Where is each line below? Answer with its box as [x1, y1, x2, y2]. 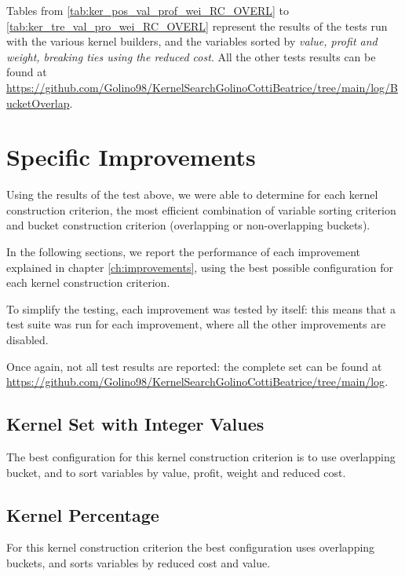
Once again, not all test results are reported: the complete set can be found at [6, 358, 382, 374]
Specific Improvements [6, 141, 256, 173]
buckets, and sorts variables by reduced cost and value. [6, 555, 271, 570]
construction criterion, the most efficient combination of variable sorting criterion [6, 201, 396, 218]
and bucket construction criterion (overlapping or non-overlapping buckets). [6, 217, 370, 233]
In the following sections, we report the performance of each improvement [6, 244, 361, 260]
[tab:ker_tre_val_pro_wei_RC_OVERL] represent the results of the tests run [6, 17, 388, 34]
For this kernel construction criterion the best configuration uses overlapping [6, 539, 375, 556]
